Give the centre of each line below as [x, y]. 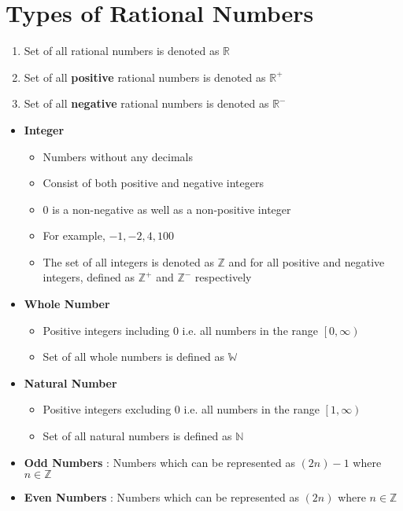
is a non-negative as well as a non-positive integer [172, 209]
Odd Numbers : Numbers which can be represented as [159, 462]
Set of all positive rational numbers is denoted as [145, 77]
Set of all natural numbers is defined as [137, 436]
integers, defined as [89, 277]
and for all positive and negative [307, 261]
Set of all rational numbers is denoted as [122, 51]
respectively [223, 277]
